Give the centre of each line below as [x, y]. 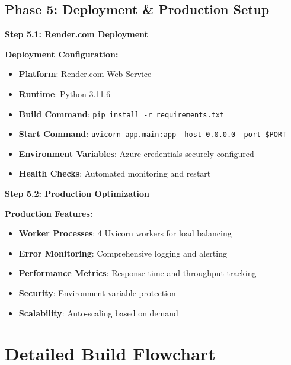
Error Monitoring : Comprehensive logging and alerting [123, 253]
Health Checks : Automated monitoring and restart [115, 173]
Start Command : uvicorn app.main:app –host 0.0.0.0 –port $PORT [153, 134]
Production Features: [49, 213]
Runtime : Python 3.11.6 [65, 93]
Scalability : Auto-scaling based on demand [98, 313]
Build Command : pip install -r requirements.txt [121, 113]
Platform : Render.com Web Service [85, 74]
